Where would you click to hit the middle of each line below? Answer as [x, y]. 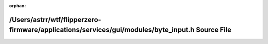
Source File [214, 30]
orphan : [18, 6]
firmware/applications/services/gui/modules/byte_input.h [102, 30]
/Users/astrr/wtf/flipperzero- [55, 20]
